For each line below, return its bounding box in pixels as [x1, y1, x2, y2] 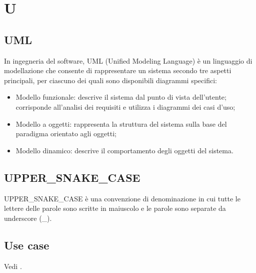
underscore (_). [4, 212, 52, 223]
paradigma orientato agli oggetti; [15, 128, 116, 139]
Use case [4, 237, 49, 252]
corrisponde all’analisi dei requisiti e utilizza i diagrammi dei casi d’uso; [15, 101, 235, 112]
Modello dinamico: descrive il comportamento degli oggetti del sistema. [15, 145, 233, 155]
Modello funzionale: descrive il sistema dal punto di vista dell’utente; [15, 92, 226, 102]
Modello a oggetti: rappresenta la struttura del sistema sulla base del [15, 118, 227, 129]
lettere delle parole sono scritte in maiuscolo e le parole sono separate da [4, 203, 226, 213]
